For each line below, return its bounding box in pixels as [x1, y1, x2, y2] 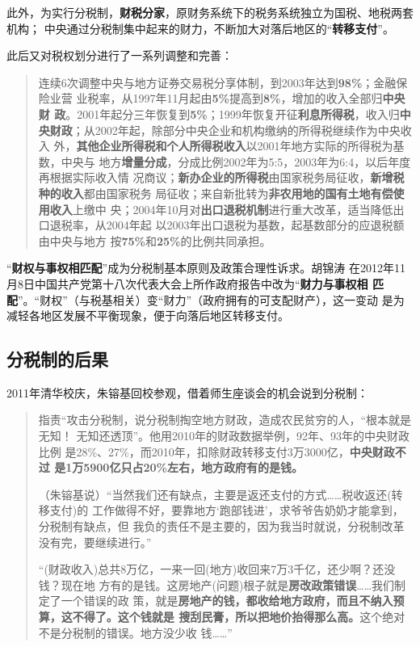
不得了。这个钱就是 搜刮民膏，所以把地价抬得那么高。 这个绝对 [72, 608, 405, 625]
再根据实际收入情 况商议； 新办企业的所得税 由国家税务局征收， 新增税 [38, 169, 405, 186]
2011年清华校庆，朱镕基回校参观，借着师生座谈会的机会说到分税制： [6, 384, 368, 401]
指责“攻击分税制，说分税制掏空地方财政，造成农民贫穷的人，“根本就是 [38, 411, 412, 428]
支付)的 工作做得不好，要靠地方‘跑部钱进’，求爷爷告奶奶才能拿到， [49, 502, 404, 519]
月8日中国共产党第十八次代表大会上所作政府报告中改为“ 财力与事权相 [6, 275, 368, 292]
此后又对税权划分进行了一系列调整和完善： [6, 47, 233, 64]
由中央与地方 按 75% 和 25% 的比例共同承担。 [38, 232, 271, 249]
